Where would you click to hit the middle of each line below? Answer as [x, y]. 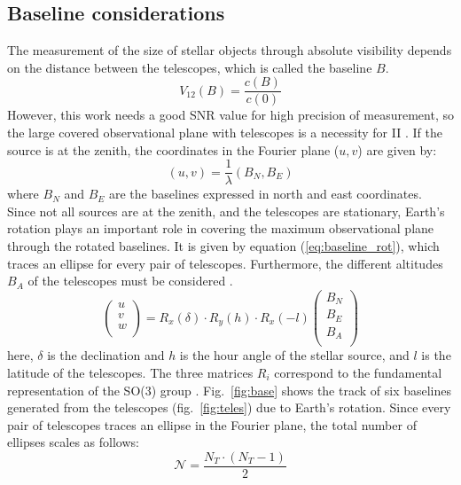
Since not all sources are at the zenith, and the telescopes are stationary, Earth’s [226, 211]
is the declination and [106, 355]
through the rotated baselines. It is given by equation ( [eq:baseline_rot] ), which [223, 246]
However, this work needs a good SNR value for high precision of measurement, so [230, 115]
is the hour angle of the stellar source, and [294, 355]
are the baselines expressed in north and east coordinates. [266, 194]
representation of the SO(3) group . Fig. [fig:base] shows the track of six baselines [230, 390]
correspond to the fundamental [358, 373]
